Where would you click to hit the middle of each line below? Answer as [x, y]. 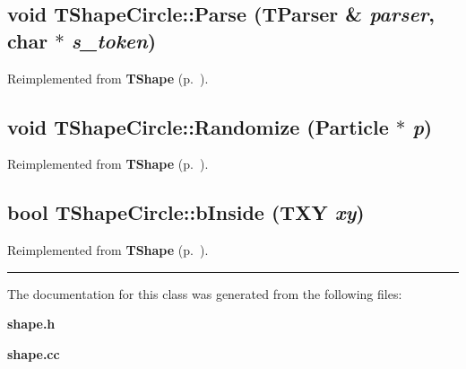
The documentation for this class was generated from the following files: [205, 293]
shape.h [31, 324]
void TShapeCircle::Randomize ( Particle [198, 126]
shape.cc [34, 353]
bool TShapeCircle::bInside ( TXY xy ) [186, 212]
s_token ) [114, 40]
